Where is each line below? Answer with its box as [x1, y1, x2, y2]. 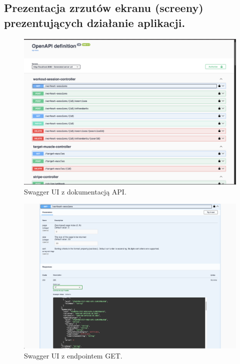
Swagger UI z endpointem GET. [24, 350, 122, 360]
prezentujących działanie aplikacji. [4, 14, 185, 30]
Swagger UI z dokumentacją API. [24, 186, 126, 196]
